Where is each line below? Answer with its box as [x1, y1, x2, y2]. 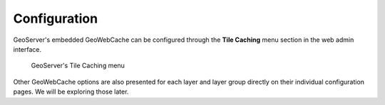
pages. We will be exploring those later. [13, 87, 129, 96]
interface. [13, 45, 42, 53]
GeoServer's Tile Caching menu [31, 61, 125, 70]
